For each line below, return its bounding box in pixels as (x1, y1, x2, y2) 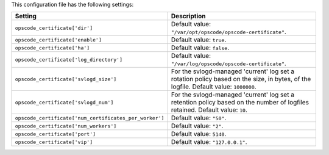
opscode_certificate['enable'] (15, 37, 102, 43)
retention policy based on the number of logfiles (171, 98, 310, 107)
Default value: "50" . (171, 114, 227, 122)
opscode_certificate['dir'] (15, 24, 93, 31)
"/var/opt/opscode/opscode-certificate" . (171, 27, 286, 36)
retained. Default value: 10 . (171, 106, 248, 114)
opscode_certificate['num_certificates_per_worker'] (15, 115, 164, 121)
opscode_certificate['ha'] (15, 45, 90, 51)
